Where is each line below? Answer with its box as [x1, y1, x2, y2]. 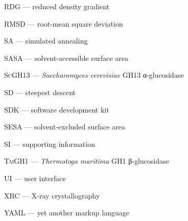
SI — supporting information [4, 138, 95, 149]
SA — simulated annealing [4, 35, 88, 46]
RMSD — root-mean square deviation [4, 18, 123, 29]
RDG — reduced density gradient [4, 1, 109, 11]
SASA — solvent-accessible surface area [4, 52, 129, 63]
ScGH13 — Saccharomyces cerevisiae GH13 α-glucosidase [4, 70, 184, 80]
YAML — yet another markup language [4, 207, 129, 218]
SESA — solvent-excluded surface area [4, 121, 125, 132]
